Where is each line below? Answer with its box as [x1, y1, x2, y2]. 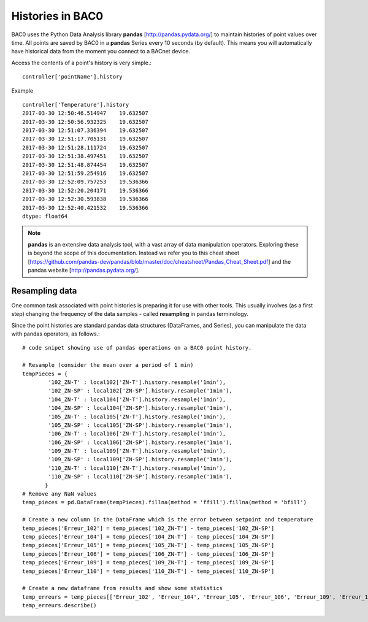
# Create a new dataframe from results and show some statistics [22, 585, 223, 592]
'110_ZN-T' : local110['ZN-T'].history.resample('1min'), [48, 464, 226, 472]
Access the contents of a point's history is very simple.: [11, 59, 152, 66]
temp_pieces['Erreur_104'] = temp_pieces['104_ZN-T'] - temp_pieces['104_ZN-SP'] [22, 533, 275, 540]
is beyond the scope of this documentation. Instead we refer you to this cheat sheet [28, 249, 239, 257]
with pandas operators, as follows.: [11, 330, 101, 337]
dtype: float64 [22, 212, 68, 220]
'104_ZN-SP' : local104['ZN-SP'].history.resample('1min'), [48, 405, 232, 412]
